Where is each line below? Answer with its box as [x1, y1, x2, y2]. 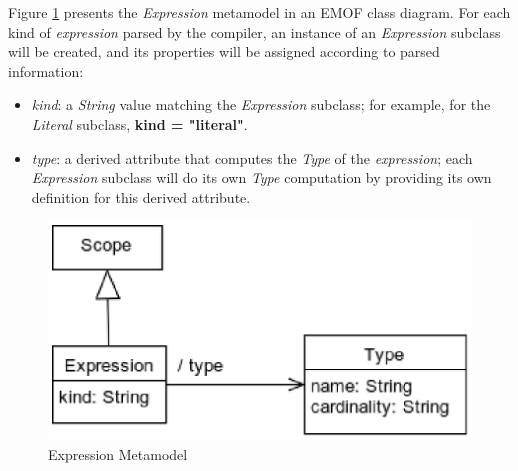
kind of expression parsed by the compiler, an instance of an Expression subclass [8, 21, 501, 42]
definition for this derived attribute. [31, 186, 251, 207]
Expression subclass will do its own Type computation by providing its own [31, 167, 492, 188]
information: [8, 60, 84, 81]
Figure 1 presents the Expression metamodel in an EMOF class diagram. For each [8, 2, 511, 22]
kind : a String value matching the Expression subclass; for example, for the [31, 94, 491, 115]
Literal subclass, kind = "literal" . [31, 113, 248, 134]
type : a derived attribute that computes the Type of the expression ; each [31, 147, 473, 168]
